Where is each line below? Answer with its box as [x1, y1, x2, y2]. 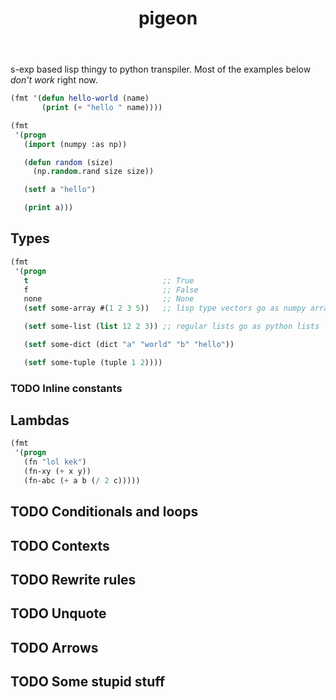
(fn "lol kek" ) [23, 457, 87, 467]
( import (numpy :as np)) [23, 139, 128, 149]
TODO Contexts [10, 537, 110, 554]
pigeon [138, 7, 198, 30]
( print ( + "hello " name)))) [41, 103, 163, 113]
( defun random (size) [23, 157, 114, 167]
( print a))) [23, 203, 74, 213]
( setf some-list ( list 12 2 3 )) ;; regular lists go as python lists [23, 322, 320, 332]
